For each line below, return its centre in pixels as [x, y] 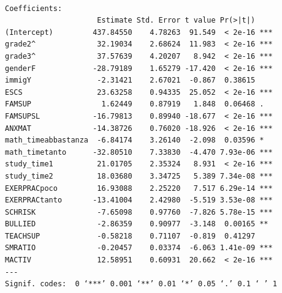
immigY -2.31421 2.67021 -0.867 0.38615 [130, 80]
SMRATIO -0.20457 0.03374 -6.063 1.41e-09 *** [139, 248]
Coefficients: [34, 8]
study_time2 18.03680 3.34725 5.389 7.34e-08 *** [139, 176]
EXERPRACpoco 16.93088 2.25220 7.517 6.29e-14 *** [139, 188]
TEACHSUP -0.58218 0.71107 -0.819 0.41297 [130, 236]
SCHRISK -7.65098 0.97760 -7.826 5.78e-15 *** [139, 212]
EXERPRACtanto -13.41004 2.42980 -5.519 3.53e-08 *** [139, 200]
